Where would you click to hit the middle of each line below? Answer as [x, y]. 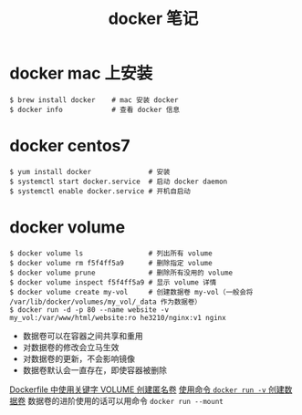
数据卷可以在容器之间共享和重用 [83, 336]
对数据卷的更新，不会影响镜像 [78, 358]
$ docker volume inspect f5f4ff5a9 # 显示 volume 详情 [113, 282]
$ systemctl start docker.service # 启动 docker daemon [119, 182]
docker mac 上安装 [81, 73]
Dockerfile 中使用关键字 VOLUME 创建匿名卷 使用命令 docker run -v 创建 [147, 389]
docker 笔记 [153, 19]
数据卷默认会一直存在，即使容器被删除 [94, 369]
